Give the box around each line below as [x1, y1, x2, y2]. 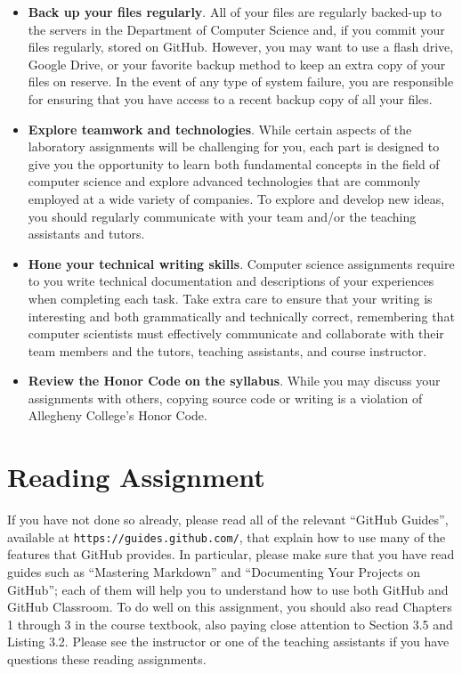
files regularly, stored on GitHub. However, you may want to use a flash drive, [28, 37, 454, 56]
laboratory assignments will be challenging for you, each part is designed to [28, 137, 440, 156]
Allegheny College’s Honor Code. [28, 406, 207, 425]
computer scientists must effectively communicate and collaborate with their [28, 324, 444, 343]
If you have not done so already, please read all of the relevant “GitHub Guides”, [7, 510, 449, 529]
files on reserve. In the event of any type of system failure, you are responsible [28, 72, 454, 91]
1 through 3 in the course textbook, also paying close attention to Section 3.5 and [7, 614, 453, 633]
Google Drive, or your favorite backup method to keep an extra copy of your [28, 54, 446, 73]
